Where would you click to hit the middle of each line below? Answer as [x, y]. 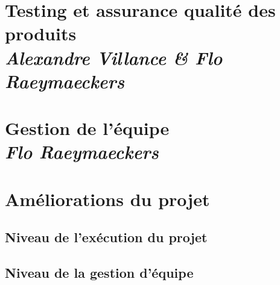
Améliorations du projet [107, 199]
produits [41, 33]
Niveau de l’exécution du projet [106, 237]
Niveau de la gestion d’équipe [99, 273]
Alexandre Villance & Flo [114, 57]
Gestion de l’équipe [87, 128]
